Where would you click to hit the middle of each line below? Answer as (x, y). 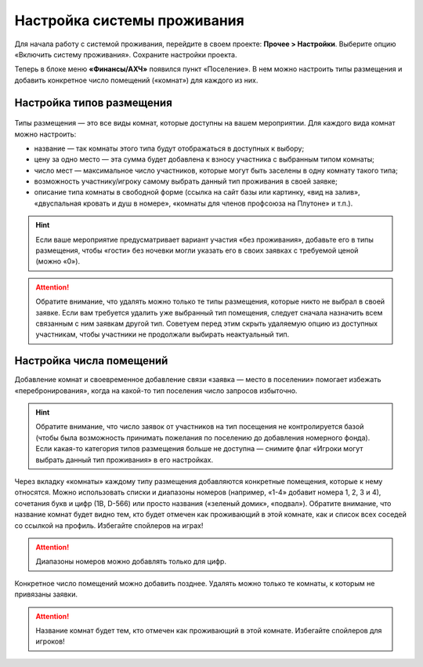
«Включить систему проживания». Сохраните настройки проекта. (126, 54)
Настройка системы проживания (129, 20)
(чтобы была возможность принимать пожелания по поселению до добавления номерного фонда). (203, 437)
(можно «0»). (58, 261)
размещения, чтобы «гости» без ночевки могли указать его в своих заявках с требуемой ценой (197, 250)
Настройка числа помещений (91, 361)
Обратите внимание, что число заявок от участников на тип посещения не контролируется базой (200, 427)
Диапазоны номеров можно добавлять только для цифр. (131, 562)
